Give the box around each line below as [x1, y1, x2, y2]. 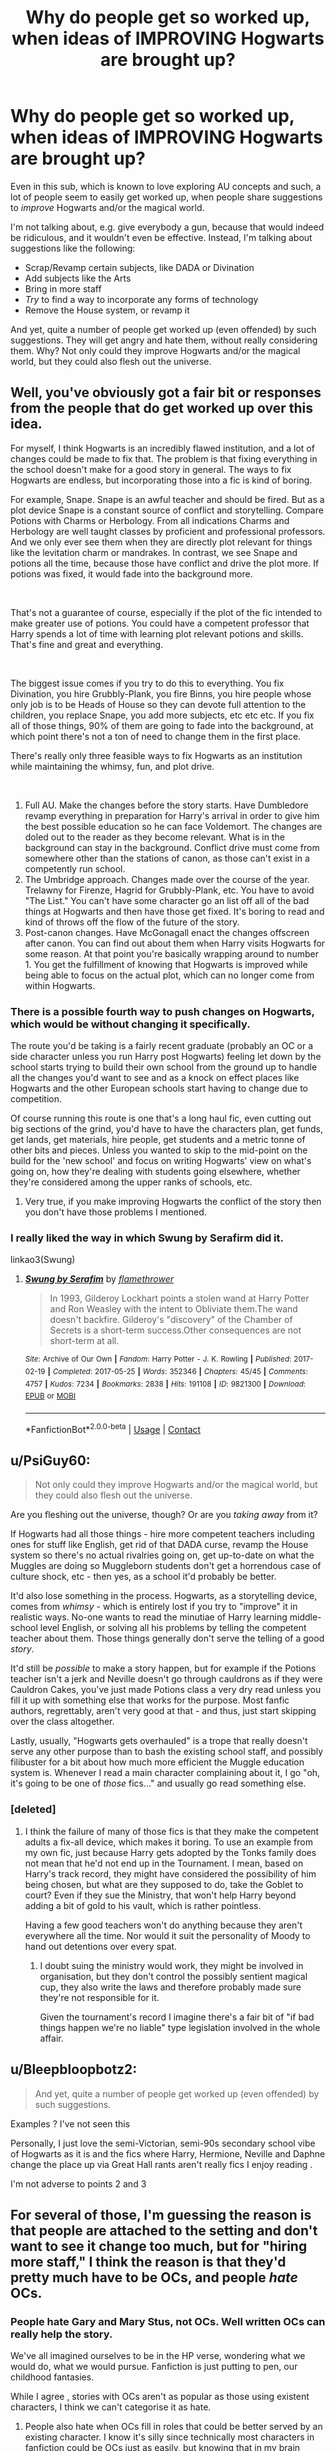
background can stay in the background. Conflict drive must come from [24, 841, 320, 853]
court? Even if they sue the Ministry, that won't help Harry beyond [24, 1889, 297, 1901]
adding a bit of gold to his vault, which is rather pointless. [24, 1899, 262, 1911]
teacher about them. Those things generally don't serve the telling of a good [10, 1632, 325, 1645]
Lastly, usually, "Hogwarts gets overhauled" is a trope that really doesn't [10, 1735, 308, 1747]
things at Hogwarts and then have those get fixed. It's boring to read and [24, 905, 325, 917]
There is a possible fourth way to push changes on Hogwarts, [10, 1004, 315, 1018]
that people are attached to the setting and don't [10, 2222, 318, 2239]
